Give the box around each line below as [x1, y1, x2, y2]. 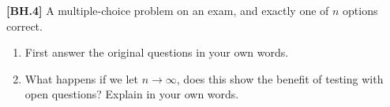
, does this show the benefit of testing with [176, 70, 384, 87]
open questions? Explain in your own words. [24, 86, 239, 102]
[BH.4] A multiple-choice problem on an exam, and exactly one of [6, 2, 329, 18]
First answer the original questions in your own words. [24, 44, 289, 61]
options [343, 2, 378, 18]
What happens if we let [24, 70, 138, 87]
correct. [6, 17, 43, 34]
